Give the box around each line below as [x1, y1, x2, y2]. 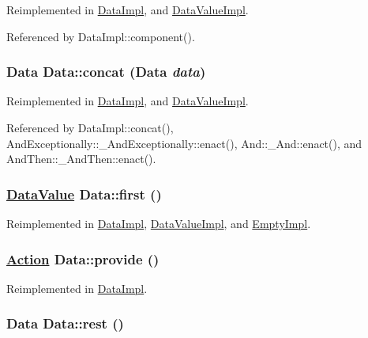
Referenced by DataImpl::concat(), [6, 120, 174, 135]
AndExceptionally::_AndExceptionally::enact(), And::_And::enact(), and [6, 135, 362, 151]
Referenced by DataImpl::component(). [6, 28, 195, 44]
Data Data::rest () [6, 313, 124, 333]
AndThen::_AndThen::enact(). [6, 150, 156, 167]
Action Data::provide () [6, 249, 160, 268]
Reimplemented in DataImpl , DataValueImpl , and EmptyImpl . [6, 215, 311, 231]
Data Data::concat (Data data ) [6, 62, 206, 82]
